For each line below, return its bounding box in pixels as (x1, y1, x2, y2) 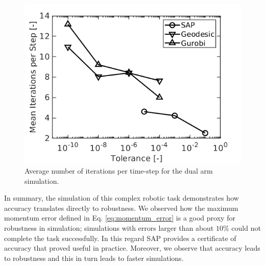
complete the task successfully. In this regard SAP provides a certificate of (4, 232, 236, 243)
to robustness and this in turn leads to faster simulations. (4, 252, 184, 263)
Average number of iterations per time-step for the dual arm (25, 165, 213, 176)
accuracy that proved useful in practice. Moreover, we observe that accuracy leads (4, 243, 260, 253)
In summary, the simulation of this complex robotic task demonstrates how (4, 192, 239, 203)
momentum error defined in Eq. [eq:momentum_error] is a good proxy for (4, 212, 235, 223)
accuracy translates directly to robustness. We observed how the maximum (4, 202, 238, 213)
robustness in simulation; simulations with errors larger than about (4, 222, 214, 233)
